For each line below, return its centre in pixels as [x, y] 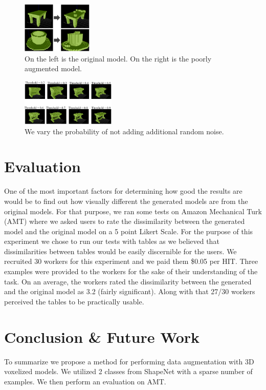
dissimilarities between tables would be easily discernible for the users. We [120, 251]
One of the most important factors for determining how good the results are [123, 191]
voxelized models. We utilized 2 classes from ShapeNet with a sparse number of [128, 371]
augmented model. [53, 68]
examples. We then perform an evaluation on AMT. [85, 381]
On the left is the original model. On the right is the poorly [118, 58]
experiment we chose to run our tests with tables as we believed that [112, 241]
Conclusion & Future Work [102, 336]
